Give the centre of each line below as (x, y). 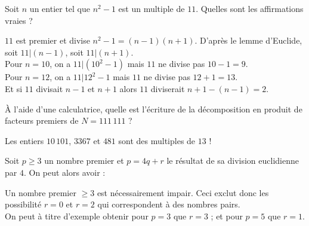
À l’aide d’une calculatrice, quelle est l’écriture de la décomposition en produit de (154, 109)
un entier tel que (60, 8)
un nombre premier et (84, 161)
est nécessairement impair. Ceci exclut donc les (183, 192)
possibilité (23, 204)
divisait (50, 88)
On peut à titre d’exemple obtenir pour (77, 216)
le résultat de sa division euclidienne (233, 161)
